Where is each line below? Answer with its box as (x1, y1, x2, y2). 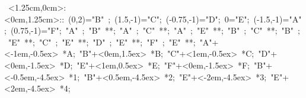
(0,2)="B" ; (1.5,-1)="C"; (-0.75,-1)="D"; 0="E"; (68, 12, 250, 25)
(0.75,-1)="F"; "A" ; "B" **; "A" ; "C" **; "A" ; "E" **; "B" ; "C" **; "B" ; (10, 24, 300, 37)
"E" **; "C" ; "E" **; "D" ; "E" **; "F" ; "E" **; (8, 35, 196, 48)
